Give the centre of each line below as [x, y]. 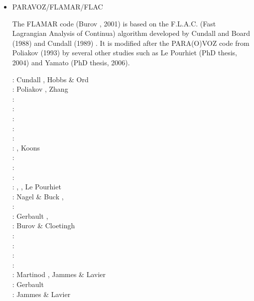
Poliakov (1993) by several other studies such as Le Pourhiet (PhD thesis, [125, 53]
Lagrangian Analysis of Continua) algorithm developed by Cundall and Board [131, 33]
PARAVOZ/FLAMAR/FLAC [58, 6]
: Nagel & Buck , [38, 196]
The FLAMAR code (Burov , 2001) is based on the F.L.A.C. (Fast [114, 23]
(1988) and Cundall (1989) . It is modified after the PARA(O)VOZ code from [131, 43]
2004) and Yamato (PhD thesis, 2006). [71, 62]
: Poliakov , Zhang [40, 89]
